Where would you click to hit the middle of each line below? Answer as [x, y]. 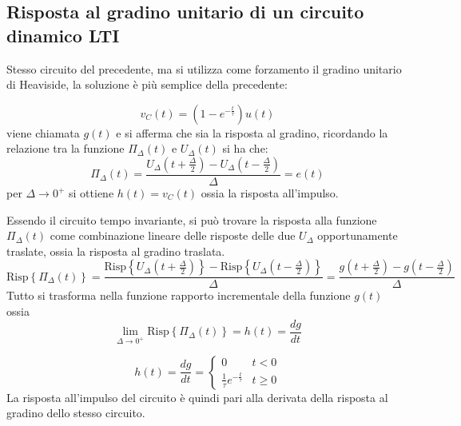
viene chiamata [43, 132]
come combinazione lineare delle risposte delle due [173, 235]
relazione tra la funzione [66, 148]
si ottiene [91, 193]
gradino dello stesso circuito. [76, 413]
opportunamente [358, 235]
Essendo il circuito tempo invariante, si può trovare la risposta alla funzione [192, 219]
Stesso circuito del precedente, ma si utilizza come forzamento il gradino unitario [204, 68]
